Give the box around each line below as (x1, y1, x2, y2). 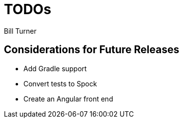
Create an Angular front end (23, 94, 113, 103)
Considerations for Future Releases (4, 43, 180, 56)
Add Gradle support (23, 64, 87, 73)
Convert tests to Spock (23, 79, 97, 88)
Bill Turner (4, 26, 37, 35)
